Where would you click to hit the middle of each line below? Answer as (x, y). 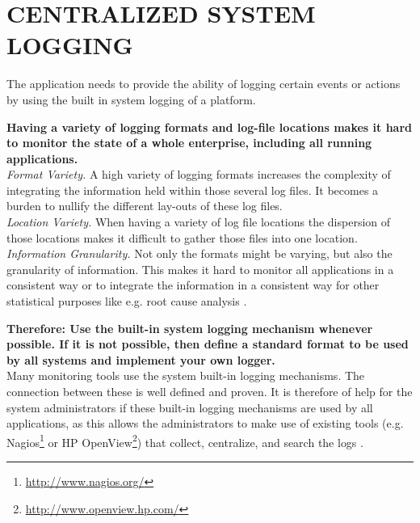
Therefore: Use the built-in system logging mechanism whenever (190, 328)
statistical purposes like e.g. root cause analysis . (127, 301)
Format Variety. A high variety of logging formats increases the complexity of (199, 174)
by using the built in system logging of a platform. (131, 99)
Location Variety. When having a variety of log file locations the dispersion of (199, 222)
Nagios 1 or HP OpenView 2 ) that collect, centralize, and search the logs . (185, 441)
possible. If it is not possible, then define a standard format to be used (208, 344)
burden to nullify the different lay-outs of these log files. (145, 206)
